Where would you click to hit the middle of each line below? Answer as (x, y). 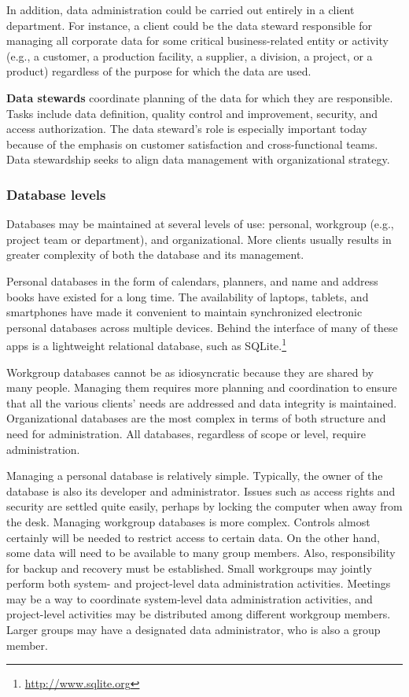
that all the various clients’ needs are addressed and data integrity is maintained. (202, 402)
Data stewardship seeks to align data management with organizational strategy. (198, 159)
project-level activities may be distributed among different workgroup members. (199, 614)
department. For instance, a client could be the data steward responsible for (190, 25)
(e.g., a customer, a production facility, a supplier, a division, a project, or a (190, 55)
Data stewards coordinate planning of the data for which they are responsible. (200, 97)
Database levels (56, 194)
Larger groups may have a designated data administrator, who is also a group (193, 630)
